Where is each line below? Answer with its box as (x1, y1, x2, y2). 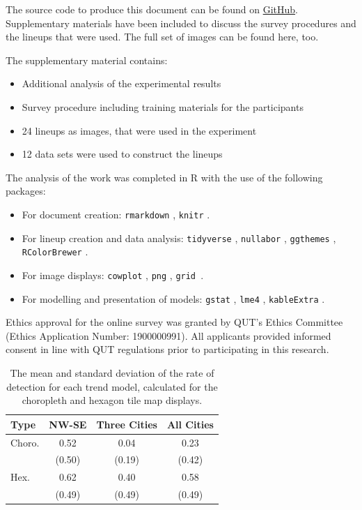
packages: (6, 183, 46, 198)
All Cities (166, 417, 214, 431)
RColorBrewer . (22, 244, 88, 259)
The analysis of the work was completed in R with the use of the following (6, 170, 323, 184)
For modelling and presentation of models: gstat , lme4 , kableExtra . (22, 291, 325, 306)
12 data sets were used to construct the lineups (22, 147, 223, 161)
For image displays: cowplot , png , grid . (22, 267, 204, 282)
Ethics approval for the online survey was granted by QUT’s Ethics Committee (6, 315, 343, 329)
